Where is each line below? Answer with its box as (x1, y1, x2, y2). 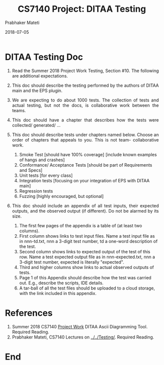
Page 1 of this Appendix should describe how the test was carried (19, 274, 152, 280)
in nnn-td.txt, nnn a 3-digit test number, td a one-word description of (19, 238, 158, 244)
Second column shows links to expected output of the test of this (19, 248, 150, 254)
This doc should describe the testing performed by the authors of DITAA (12, 82, 159, 88)
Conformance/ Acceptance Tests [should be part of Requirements (19, 162, 153, 168)
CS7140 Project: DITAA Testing (18, 3, 146, 15)
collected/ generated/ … (12, 122, 61, 128)
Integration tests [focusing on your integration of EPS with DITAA (19, 177, 150, 183)
